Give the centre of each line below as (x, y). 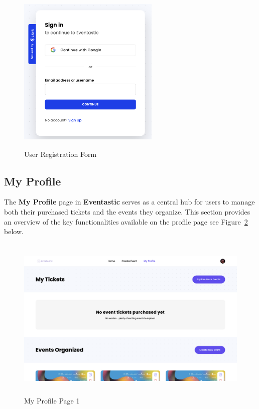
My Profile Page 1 (52, 401)
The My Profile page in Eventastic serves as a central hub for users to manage (129, 202)
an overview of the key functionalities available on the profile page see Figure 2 (126, 221)
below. (14, 231)
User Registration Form (60, 154)
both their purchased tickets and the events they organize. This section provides (127, 211)
